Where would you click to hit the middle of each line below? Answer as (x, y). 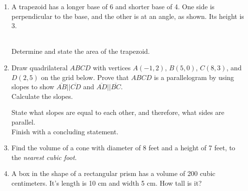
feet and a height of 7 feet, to (192, 148)
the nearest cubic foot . (44, 157)
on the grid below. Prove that (85, 77)
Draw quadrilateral (39, 67)
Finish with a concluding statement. (65, 131)
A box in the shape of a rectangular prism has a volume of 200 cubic (113, 173)
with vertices (112, 67)
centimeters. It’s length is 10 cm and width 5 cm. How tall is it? (107, 183)
